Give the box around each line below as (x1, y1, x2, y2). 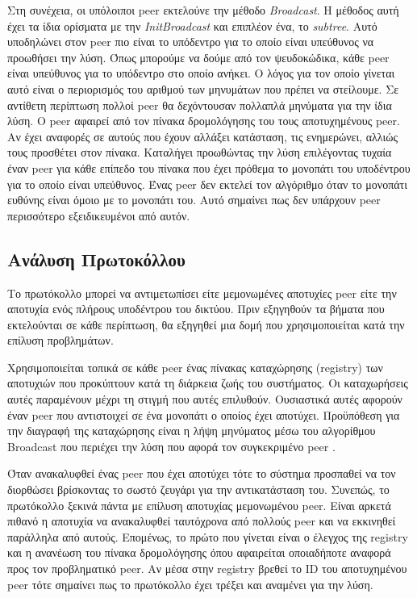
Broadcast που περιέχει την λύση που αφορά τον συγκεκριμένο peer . (7, 437, 336, 454)
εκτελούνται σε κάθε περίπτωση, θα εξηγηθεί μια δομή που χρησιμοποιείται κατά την (7, 316, 405, 332)
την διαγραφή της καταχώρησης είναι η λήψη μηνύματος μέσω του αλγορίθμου (7, 422, 376, 439)
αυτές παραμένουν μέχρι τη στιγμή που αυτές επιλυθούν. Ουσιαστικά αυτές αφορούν (7, 391, 402, 408)
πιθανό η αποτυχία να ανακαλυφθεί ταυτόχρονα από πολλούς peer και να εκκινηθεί (7, 512, 396, 529)
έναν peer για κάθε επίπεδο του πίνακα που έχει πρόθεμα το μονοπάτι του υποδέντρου (7, 159, 411, 176)
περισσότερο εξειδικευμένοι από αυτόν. (7, 207, 190, 224)
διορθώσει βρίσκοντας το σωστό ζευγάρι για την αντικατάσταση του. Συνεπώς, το (7, 481, 390, 498)
